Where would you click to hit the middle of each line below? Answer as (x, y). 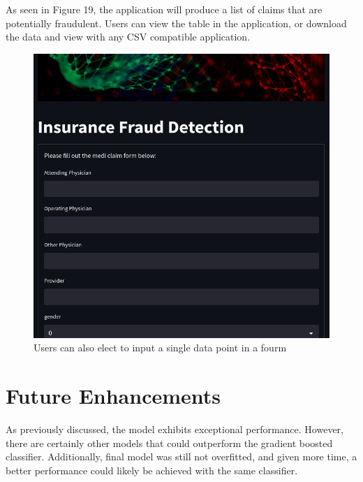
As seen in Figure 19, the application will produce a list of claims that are (164, 9)
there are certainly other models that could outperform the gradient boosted (169, 443)
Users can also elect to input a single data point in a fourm (160, 348)
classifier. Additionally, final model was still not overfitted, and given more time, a (181, 457)
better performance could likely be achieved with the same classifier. (152, 470)
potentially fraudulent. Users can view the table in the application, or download (176, 23)
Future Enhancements (113, 396)
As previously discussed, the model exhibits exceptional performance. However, (175, 429)
